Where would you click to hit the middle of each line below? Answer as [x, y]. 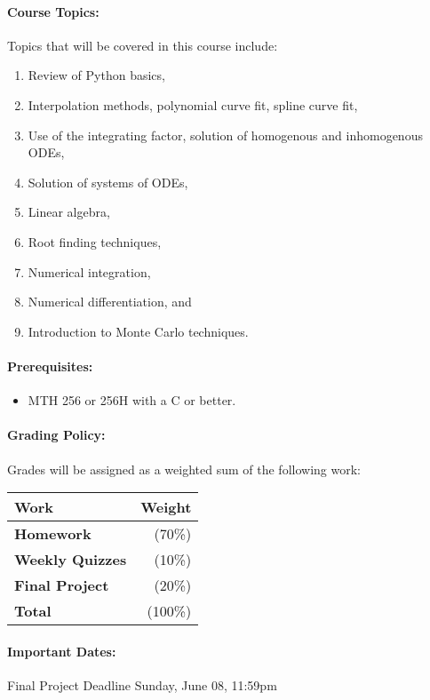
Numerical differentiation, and [110, 302]
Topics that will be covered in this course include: [143, 45]
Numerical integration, [89, 271]
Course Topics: [53, 11]
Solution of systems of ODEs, [108, 182]
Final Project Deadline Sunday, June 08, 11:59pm [142, 684]
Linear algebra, [69, 212]
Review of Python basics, [96, 75]
